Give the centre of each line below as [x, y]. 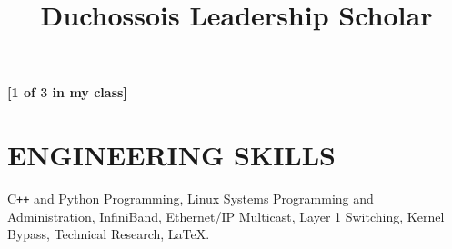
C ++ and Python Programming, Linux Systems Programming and [191, 199]
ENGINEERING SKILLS [172, 155]
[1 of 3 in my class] [67, 92]
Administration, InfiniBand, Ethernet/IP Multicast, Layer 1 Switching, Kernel [226, 216]
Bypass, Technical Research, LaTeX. [109, 234]
